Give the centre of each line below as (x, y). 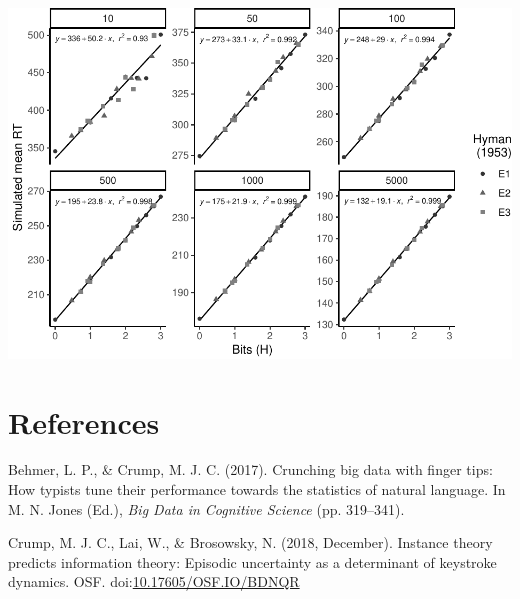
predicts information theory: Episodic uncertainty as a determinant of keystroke (252, 561)
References (84, 421)
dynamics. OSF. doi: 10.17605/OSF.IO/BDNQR (154, 581)
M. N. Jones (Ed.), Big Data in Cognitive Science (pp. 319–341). (206, 508)
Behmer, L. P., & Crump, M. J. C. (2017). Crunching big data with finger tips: (250, 469)
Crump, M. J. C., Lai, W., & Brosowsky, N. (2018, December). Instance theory (250, 542)
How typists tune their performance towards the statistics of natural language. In (257, 489)
